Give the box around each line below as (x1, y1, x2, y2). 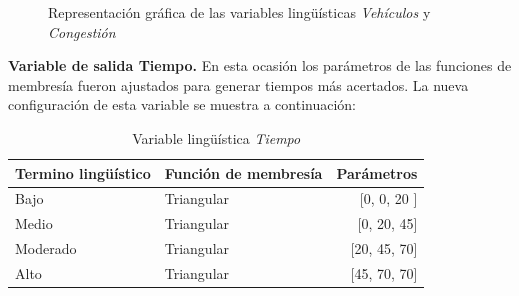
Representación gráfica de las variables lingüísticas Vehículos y (48, 2, 431, 22)
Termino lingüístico (15, 162, 151, 183)
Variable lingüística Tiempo (132, 127, 301, 148)
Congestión (48, 21, 116, 42)
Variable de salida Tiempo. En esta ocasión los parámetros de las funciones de (8, 55, 512, 76)
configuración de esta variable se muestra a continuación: (8, 94, 356, 115)
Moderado (15, 238, 77, 259)
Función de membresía (164, 162, 323, 183)
